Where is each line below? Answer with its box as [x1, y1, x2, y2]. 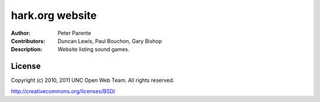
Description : [11, 46, 43, 53]
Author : [11, 29, 31, 37]
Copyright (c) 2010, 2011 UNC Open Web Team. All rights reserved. [11, 77, 175, 84]
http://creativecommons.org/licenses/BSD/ [11, 87, 116, 94]
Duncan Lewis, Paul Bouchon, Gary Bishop [57, 37, 162, 44]
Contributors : [11, 37, 46, 44]
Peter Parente [57, 29, 91, 37]
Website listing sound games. [57, 46, 130, 53]
